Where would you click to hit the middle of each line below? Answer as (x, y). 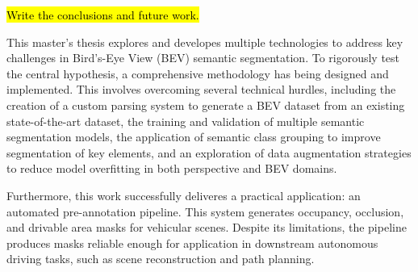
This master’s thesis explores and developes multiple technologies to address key (205, 42)
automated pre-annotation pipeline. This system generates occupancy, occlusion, (205, 211)
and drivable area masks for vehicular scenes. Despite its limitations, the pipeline (207, 227)
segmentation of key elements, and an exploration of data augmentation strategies (209, 152)
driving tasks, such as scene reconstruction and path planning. (161, 259)
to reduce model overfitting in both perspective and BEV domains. (172, 168)
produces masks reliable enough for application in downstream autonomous (192, 243)
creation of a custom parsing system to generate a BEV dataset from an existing (206, 105)
